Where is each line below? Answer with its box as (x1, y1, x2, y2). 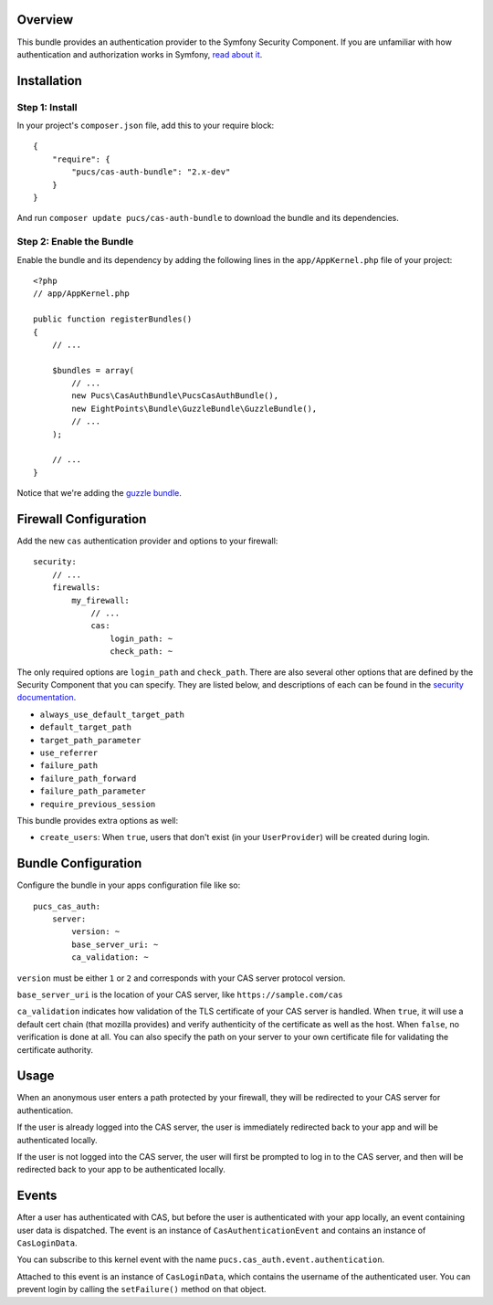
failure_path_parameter (39, 786, 146, 796)
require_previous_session (39, 799, 156, 809)
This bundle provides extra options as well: (16, 815, 178, 826)
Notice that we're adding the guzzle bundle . (16, 488, 183, 499)
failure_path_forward (39, 773, 137, 784)
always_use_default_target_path (39, 709, 184, 720)
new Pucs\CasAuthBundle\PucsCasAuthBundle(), (71, 391, 278, 401)
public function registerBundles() (33, 314, 193, 324)
